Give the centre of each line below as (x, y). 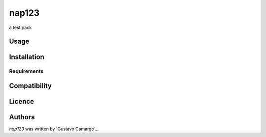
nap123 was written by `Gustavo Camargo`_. (54, 129)
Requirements (26, 71)
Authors (22, 117)
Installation (27, 57)
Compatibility (30, 86)
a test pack (20, 27)
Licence (22, 101)
